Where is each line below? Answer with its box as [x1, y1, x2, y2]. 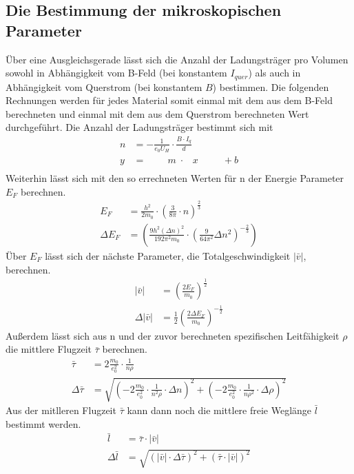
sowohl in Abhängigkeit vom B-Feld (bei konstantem [6, 65, 227, 80]
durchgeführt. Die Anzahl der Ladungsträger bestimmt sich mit [6, 120, 273, 134]
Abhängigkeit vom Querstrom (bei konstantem [6, 79, 202, 94]
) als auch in [248, 65, 301, 80]
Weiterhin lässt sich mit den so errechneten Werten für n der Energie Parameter [6, 171, 344, 185]
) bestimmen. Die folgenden [212, 79, 329, 94]
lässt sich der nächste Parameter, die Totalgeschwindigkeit [45, 248, 291, 262]
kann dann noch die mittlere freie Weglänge [127, 403, 312, 418]
